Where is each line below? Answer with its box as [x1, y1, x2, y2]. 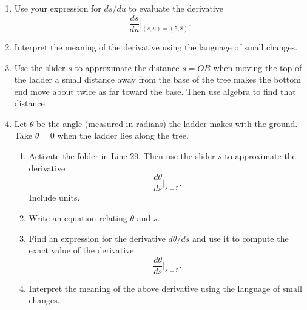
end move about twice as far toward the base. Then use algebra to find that [14, 84, 296, 97]
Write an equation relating [29, 211, 127, 224]
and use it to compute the [192, 232, 289, 244]
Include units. [29, 191, 80, 204]
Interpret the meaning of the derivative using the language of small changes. [14, 40, 298, 53]
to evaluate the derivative [129, 2, 223, 14]
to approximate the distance [75, 61, 180, 74]
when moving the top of [213, 61, 302, 74]
